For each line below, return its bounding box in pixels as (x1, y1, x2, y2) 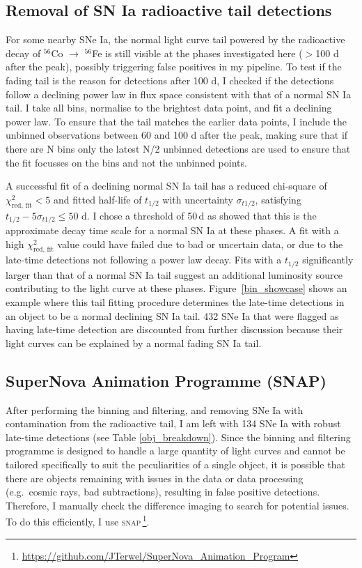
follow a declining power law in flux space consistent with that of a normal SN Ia (6, 86, 352, 101)
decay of (6, 45, 41, 60)
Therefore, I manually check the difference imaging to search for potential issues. (6, 498, 349, 512)
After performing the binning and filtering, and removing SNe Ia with (6, 402, 304, 417)
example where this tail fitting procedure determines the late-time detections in (6, 295, 345, 309)
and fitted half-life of (54, 192, 142, 206)
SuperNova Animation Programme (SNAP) (6, 369, 326, 391)
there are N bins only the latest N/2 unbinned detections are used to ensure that (6, 141, 351, 155)
